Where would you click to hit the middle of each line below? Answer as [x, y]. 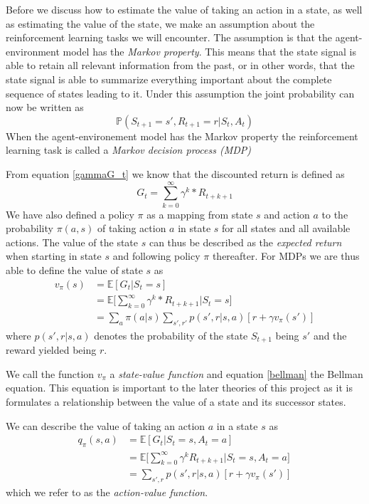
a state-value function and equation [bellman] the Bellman [236, 373]
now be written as [45, 107]
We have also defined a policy [70, 214]
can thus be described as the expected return [245, 242]
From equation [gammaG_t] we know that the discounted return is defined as [175, 173]
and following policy [156, 256]
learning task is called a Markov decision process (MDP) [128, 150]
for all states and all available [286, 228]
